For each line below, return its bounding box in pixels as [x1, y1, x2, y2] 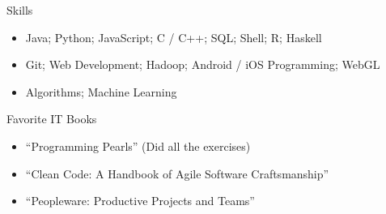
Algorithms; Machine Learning [25, 83, 177, 100]
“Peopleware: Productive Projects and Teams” [25, 192, 255, 209]
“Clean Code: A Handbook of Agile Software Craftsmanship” [25, 165, 329, 182]
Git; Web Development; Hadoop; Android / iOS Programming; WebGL [25, 56, 380, 73]
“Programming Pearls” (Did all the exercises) [25, 137, 251, 154]
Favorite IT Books [6, 110, 97, 127]
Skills [6, 2, 33, 18]
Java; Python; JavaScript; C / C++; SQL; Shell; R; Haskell [25, 28, 322, 45]
